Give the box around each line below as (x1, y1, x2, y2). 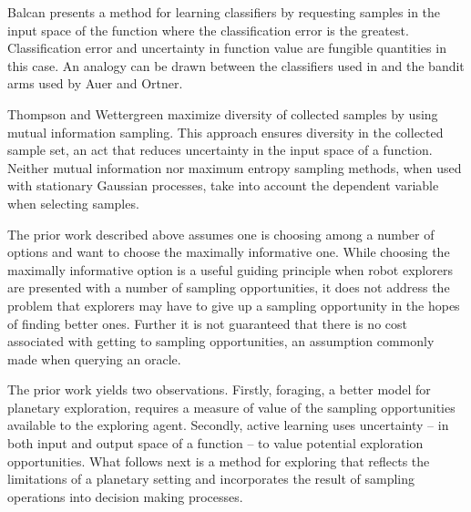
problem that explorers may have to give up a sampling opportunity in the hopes (7, 295, 460, 314)
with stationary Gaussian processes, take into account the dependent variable (7, 176, 439, 195)
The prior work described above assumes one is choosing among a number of (7, 224, 435, 243)
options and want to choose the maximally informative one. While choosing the (7, 242, 450, 261)
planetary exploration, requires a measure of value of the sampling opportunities (7, 397, 456, 416)
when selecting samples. (7, 193, 139, 212)
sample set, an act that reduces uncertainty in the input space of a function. (7, 140, 433, 159)
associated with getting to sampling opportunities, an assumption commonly (7, 332, 435, 351)
